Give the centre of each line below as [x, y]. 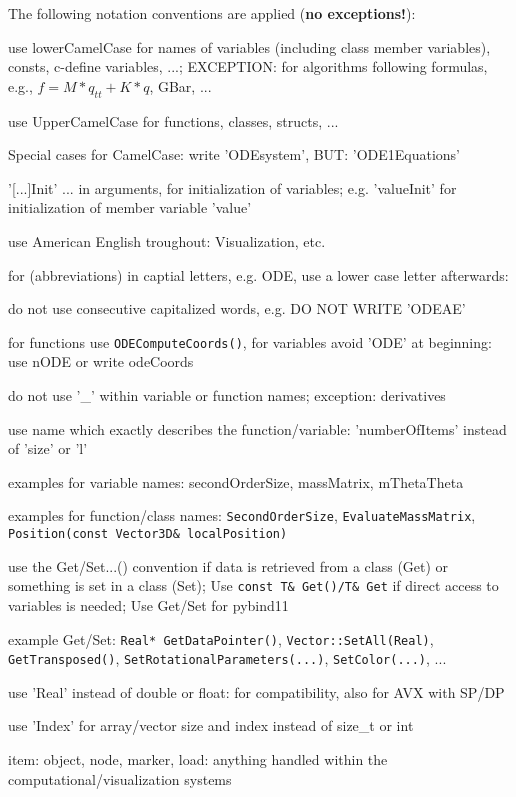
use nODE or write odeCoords [101, 361]
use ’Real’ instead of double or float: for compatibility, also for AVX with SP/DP [256, 691]
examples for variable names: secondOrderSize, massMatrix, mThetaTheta [236, 481]
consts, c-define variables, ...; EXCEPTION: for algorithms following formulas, [248, 66]
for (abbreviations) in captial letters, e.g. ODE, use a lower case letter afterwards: [258, 274]
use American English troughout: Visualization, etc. [167, 240]
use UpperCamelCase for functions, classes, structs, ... [173, 120]
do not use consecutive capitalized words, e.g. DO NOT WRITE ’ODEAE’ [237, 308]
